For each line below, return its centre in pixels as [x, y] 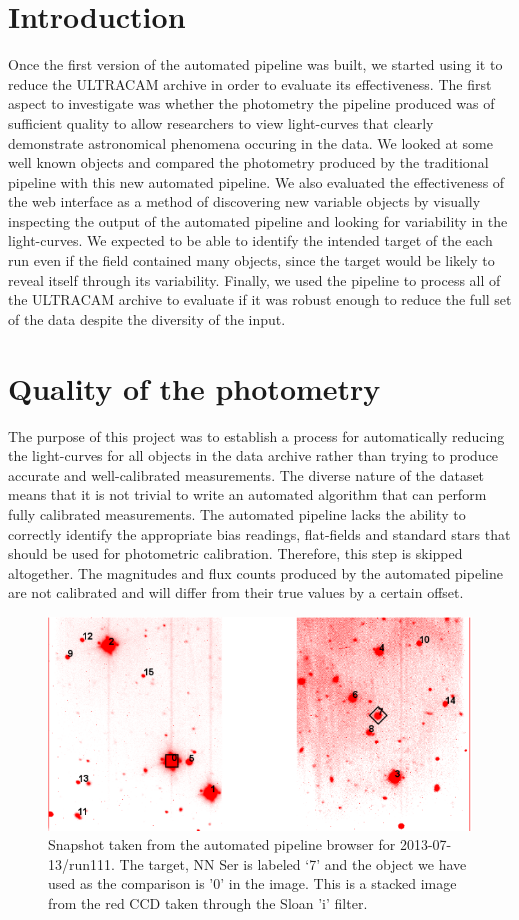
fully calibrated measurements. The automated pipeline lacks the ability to [237, 513]
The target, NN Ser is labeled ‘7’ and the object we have [293, 863]
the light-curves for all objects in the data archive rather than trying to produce [253, 455]
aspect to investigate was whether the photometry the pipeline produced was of [251, 103]
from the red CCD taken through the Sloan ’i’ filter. [208, 902]
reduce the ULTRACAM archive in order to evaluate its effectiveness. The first [250, 83]
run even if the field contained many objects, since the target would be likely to [251, 260]
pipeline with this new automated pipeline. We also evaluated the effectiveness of [256, 181]
